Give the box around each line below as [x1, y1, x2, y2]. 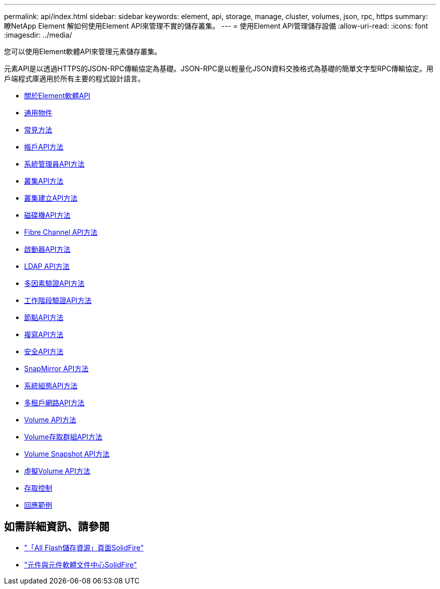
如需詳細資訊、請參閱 [4, 520, 109, 533]
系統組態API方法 [24, 381, 78, 390]
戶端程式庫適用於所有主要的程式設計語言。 [4, 74, 145, 83]
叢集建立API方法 [24, 194, 78, 202]
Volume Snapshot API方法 [24, 450, 110, 458]
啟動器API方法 [24, 245, 71, 253]
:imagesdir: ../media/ [4, 31, 72, 39]
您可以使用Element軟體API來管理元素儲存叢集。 [4, 47, 162, 56]
